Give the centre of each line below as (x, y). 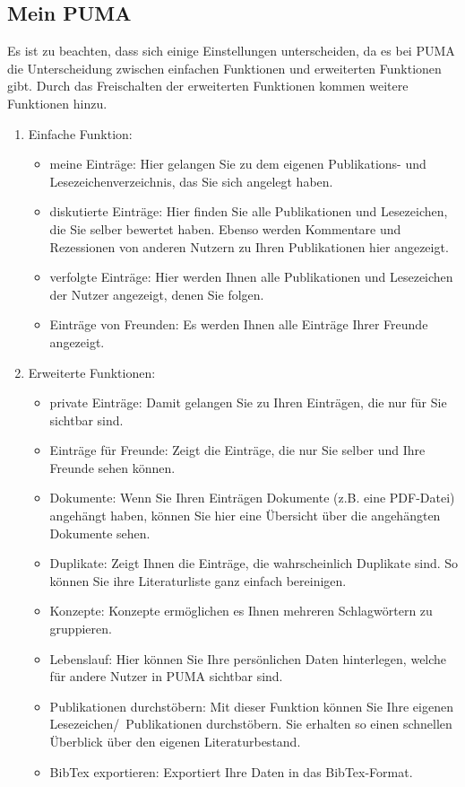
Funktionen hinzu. (57, 103)
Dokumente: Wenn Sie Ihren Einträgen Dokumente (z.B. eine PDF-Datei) (252, 498)
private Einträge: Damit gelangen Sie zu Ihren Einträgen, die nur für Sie (248, 402)
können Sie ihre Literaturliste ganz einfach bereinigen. (198, 580)
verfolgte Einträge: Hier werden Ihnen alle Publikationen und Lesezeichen (251, 277)
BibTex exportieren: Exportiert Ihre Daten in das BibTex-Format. (231, 771)
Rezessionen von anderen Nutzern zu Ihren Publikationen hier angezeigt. (249, 246)
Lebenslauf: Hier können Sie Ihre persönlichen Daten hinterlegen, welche (248, 658)
